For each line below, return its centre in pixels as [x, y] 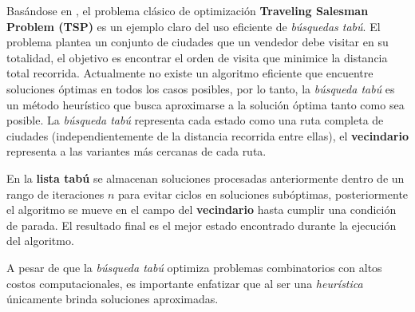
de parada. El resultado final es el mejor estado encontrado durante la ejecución [202, 225]
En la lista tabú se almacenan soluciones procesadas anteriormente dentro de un [206, 178]
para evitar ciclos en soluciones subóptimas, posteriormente [263, 194]
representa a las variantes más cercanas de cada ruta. [136, 151]
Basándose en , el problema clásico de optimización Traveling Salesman [188, 10]
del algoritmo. [40, 241]
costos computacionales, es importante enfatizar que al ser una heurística [185, 283]
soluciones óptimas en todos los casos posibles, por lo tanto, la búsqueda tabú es [201, 88]
